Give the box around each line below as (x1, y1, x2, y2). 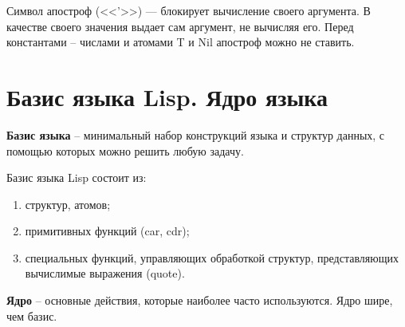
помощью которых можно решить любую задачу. (6, 142, 244, 159)
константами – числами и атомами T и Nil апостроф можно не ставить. (6, 33, 355, 50)
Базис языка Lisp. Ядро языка (6, 80, 328, 112)
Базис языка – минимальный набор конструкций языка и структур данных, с (6, 126, 385, 143)
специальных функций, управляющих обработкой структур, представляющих (25, 249, 399, 266)
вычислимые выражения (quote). (25, 265, 185, 282)
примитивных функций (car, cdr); (25, 223, 190, 239)
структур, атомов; (25, 195, 111, 212)
